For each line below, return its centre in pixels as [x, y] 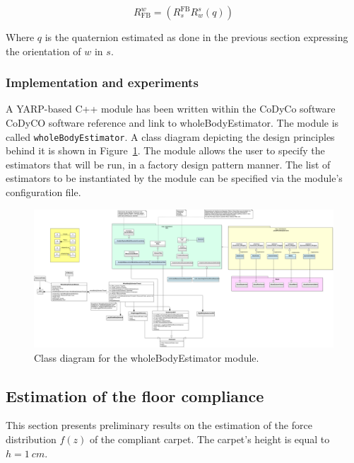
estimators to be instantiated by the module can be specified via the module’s [174, 178]
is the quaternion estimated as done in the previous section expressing [196, 37]
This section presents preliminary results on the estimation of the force [159, 425]
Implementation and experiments [102, 82]
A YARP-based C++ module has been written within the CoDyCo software [171, 109]
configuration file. [43, 192]
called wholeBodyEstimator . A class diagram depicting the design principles [170, 136]
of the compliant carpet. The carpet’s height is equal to [210, 439]
